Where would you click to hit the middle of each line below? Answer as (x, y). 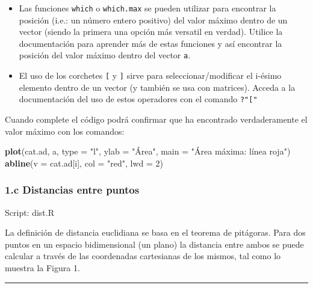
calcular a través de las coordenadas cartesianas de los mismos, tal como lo (143, 256)
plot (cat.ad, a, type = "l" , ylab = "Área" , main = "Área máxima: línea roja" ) (148, 151)
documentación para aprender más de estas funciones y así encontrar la (150, 43)
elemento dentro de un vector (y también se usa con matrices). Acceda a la (157, 87)
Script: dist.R (29, 212)
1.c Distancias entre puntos (72, 190)
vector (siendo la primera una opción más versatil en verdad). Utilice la (151, 32)
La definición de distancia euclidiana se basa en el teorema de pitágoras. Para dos (155, 232)
